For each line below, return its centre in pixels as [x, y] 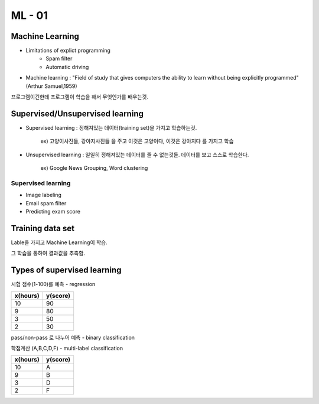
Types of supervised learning [66, 270]
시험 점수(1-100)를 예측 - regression [53, 284]
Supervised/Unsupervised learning [77, 114]
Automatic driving [67, 67]
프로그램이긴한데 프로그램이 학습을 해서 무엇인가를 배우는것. [80, 97]
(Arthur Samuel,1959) [51, 86]
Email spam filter [46, 203]
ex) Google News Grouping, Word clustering [94, 168]
